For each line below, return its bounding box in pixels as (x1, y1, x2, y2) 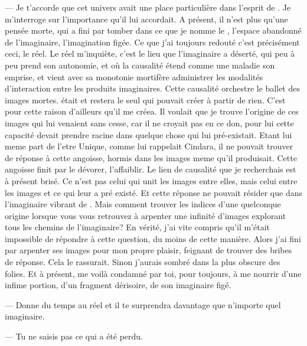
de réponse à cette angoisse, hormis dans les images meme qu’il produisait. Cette (5, 151, 297, 164)
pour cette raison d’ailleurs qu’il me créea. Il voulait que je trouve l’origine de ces (5, 105, 299, 117)
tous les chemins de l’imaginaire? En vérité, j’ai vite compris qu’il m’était (5, 221, 270, 233)
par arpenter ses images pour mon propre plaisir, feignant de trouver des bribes (5, 244, 292, 256)
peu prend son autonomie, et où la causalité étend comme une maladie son (5, 58, 275, 71)
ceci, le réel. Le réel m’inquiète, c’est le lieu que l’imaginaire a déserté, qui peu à (5, 47, 295, 60)
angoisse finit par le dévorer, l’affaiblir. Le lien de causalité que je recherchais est (5, 163, 296, 175)
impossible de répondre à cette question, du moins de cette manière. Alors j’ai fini (5, 232, 301, 244)
